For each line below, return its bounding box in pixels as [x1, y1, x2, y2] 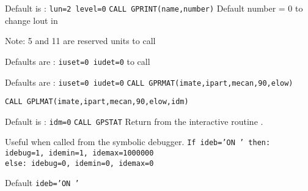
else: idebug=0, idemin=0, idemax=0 [5, 159, 154, 168]
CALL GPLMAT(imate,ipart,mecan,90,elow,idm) [5, 97, 189, 107]
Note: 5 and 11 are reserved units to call [5, 34, 156, 47]
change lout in [5, 13, 58, 26]
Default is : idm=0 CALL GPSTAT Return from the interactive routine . [5, 114, 263, 127]
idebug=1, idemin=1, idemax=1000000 [5, 149, 154, 158]
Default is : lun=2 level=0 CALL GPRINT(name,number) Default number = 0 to [5, 2, 303, 14]
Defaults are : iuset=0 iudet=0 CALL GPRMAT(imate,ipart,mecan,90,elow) [5, 75, 293, 88]
